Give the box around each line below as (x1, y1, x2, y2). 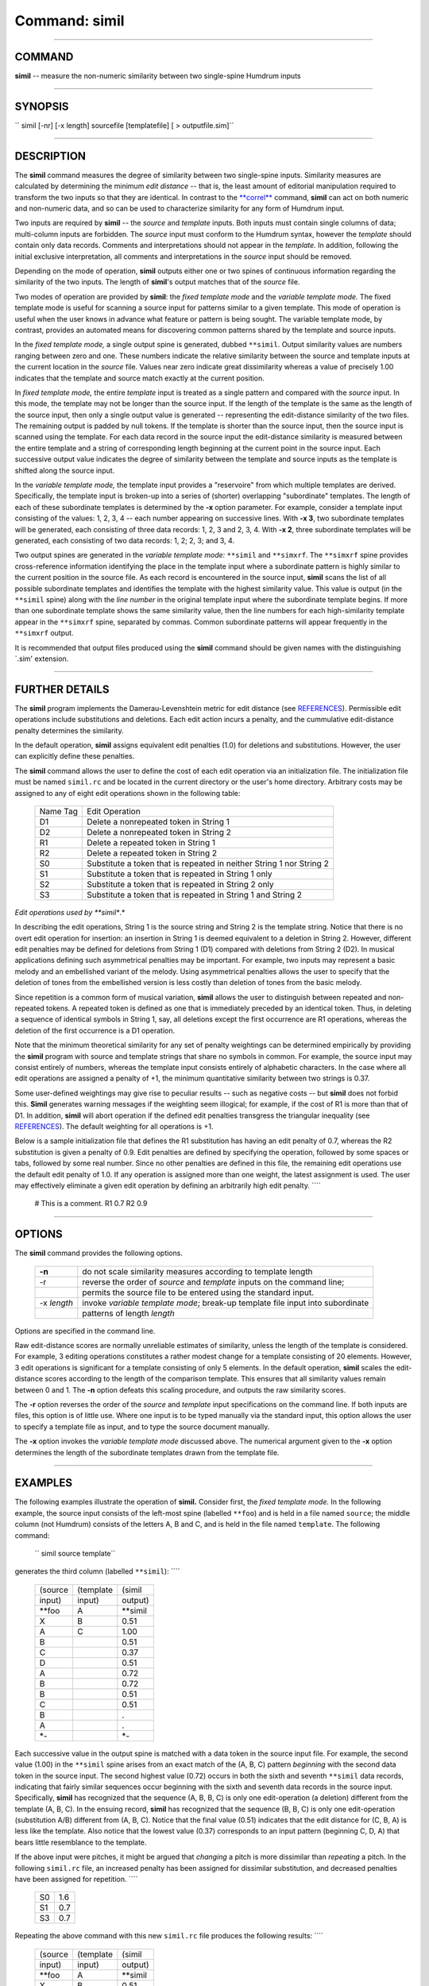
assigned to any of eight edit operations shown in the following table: (14, 788, 241, 798)
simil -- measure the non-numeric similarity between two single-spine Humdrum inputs (14, 71, 301, 81)
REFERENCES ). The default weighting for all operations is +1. (14, 1121, 214, 1131)
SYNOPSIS (14, 99, 69, 113)
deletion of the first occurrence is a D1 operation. (14, 1026, 175, 1035)
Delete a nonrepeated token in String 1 (87, 816, 230, 827)
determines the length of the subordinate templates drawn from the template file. (14, 1447, 280, 1457)
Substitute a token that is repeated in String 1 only (87, 868, 273, 879)
